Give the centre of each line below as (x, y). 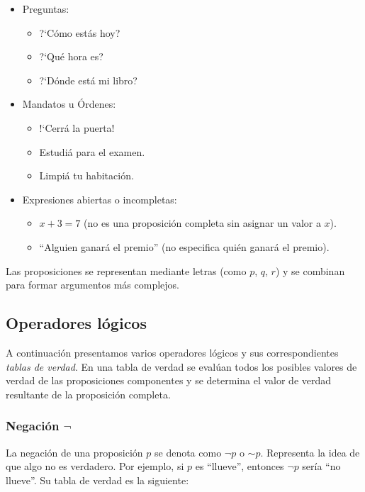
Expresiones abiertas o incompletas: (100, 199)
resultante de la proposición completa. (88, 394)
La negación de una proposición (74, 452)
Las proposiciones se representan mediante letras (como (126, 270)
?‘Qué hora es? (71, 56)
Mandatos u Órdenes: (69, 104)
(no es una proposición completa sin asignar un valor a (202, 223)
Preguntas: (46, 9)
